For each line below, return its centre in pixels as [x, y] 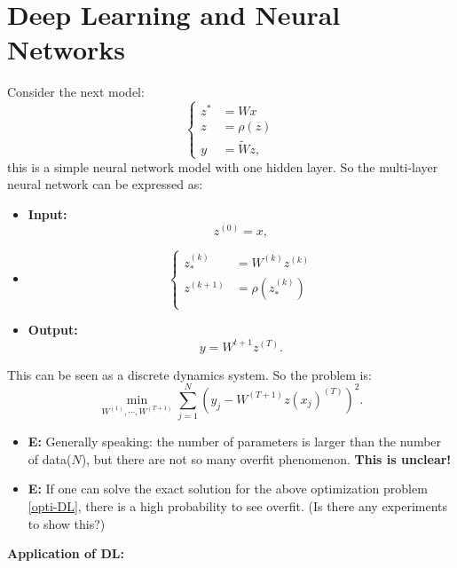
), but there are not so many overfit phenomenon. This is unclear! [266, 458]
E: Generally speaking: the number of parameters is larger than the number [235, 442]
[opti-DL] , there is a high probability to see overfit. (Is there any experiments [238, 506]
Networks [67, 49]
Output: [53, 330]
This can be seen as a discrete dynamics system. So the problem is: [189, 374]
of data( [50, 458]
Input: [47, 213]
